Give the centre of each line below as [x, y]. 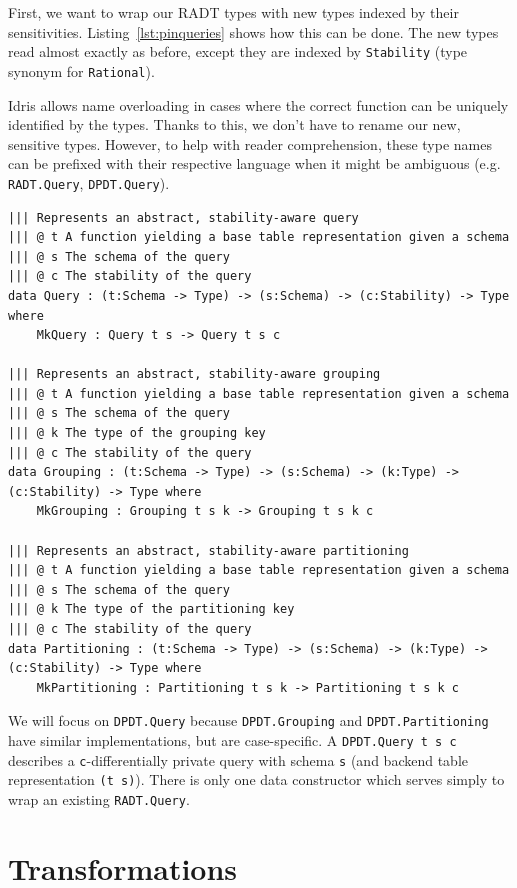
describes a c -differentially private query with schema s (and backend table [238, 759]
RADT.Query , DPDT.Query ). [89, 182]
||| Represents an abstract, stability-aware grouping [194, 374]
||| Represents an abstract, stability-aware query [183, 217]
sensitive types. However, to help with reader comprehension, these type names [250, 143]
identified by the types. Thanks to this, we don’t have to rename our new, [234, 124]
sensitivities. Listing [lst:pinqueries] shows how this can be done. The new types [253, 31]
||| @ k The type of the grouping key [137, 433]
